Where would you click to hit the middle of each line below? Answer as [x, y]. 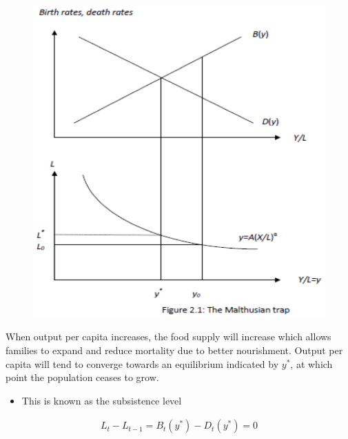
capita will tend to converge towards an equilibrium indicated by [142, 363]
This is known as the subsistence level [102, 400]
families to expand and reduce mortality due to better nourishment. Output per [174, 350]
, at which [311, 363]
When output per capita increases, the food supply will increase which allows [168, 336]
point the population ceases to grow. [82, 377]
